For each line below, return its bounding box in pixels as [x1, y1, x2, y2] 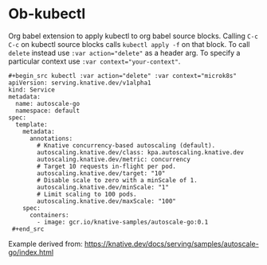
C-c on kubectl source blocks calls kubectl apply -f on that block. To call [8, 39, 250, 49]
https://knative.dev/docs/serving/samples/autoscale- [84, 239, 259, 248]
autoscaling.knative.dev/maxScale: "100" [37, 197, 177, 205]
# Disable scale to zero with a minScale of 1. [37, 176, 198, 184]
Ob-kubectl [8, 5, 86, 23]
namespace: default [15, 107, 80, 115]
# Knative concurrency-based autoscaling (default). [37, 141, 216, 150]
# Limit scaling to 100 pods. [37, 190, 137, 198]
